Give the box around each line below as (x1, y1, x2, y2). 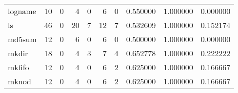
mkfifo (8, 62, 29, 73)
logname (8, 5, 36, 16)
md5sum (8, 33, 37, 45)
